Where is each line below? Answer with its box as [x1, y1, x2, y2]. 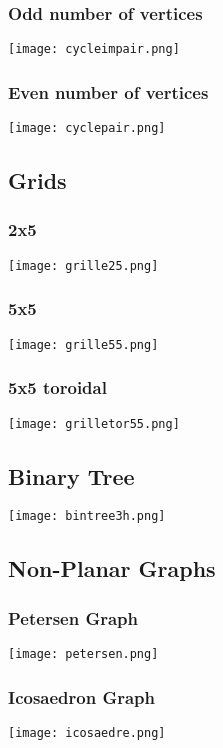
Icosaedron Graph [8, 684, 156, 709]
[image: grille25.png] [8, 258, 159, 273]
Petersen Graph [8, 605, 139, 630]
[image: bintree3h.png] [8, 509, 166, 524]
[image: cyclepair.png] [8, 121, 166, 136]
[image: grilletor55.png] [8, 416, 180, 431]
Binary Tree [8, 460, 135, 491]
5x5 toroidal [8, 375, 107, 400]
